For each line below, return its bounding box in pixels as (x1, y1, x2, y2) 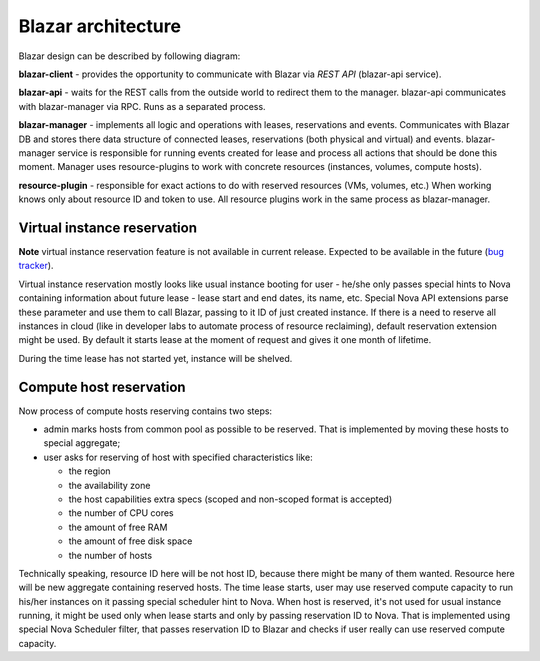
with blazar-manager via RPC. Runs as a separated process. (18, 100, 266, 112)
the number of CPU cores (68, 507, 174, 519)
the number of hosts (68, 549, 153, 561)
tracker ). (18, 260, 54, 272)
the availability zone (68, 479, 151, 491)
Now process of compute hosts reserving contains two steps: (18, 405, 273, 417)
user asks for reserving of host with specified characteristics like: (43, 451, 314, 463)
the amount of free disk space (68, 535, 193, 547)
